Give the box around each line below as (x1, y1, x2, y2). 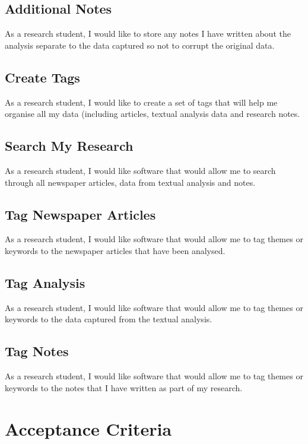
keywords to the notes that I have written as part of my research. (5, 381, 243, 394)
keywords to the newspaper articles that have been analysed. (5, 244, 226, 256)
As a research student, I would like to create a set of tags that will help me (5, 96, 278, 108)
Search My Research (5, 137, 134, 155)
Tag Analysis (5, 273, 85, 291)
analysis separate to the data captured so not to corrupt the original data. (5, 39, 275, 51)
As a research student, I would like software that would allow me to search (5, 164, 276, 176)
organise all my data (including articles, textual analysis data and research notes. (5, 107, 300, 120)
